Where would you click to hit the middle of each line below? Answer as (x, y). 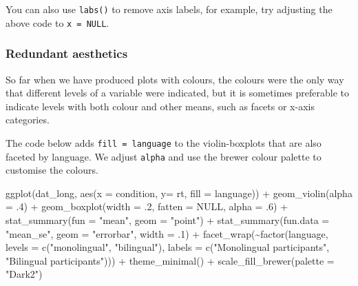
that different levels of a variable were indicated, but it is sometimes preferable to (178, 93)
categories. (28, 120)
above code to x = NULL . (57, 22)
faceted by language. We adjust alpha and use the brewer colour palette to (164, 156)
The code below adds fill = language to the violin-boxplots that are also (164, 142)
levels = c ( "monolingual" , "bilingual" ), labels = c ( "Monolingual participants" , (168, 247)
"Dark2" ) (24, 274)
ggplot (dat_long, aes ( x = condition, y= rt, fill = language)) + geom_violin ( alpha (179, 193)
